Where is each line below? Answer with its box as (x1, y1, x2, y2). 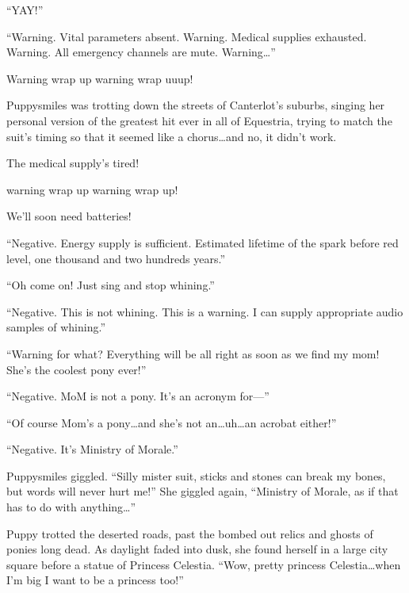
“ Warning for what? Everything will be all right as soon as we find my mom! (6, 345, 380, 362)
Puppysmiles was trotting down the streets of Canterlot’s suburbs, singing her (6, 97, 385, 113)
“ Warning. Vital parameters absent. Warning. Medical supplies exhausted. (6, 28, 367, 44)
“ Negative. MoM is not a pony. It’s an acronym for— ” (6, 388, 269, 404)
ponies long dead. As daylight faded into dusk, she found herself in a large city (6, 541, 388, 557)
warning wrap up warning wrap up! (6, 181, 178, 197)
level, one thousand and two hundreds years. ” (6, 250, 226, 266)
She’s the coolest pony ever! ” (6, 361, 147, 377)
